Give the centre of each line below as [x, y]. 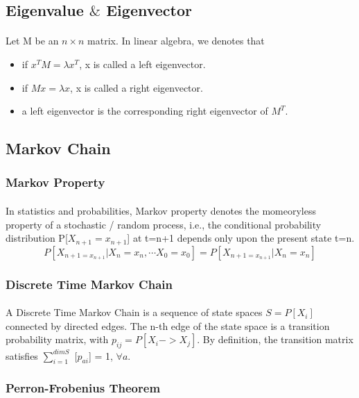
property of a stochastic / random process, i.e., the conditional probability [164, 224]
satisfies [22, 355]
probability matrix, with [57, 339]
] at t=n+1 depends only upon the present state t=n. [241, 238]
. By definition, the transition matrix [275, 339]
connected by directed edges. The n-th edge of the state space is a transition [168, 325]
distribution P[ [37, 238]
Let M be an [32, 41]
